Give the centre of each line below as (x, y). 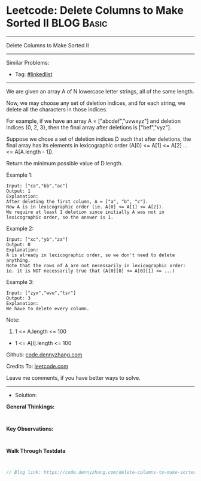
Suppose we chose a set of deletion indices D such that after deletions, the (99, 139)
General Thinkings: (31, 406)
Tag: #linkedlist (33, 74)
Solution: (26, 395)
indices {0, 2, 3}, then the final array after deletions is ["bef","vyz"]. (89, 127)
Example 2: (20, 228)
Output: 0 (19, 244)
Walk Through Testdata (36, 450)
